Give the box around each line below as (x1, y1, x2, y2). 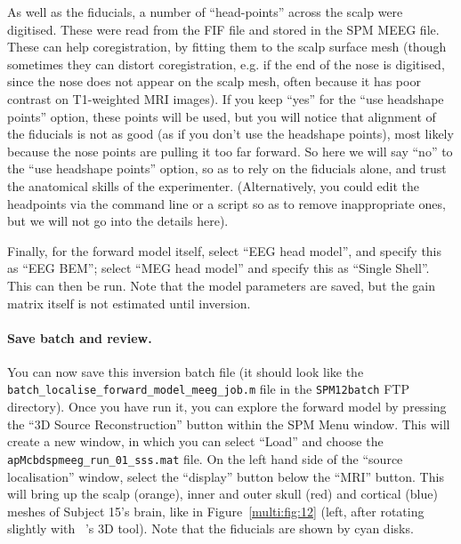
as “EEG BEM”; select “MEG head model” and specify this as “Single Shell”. (7, 259, 430, 277)
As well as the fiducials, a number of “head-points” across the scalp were (7, 3, 403, 20)
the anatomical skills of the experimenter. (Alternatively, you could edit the (7, 176, 420, 195)
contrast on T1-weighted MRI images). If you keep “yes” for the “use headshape (7, 89, 444, 108)
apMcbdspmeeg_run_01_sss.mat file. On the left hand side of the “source (7, 449, 403, 468)
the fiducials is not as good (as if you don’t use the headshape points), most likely (7, 124, 454, 143)
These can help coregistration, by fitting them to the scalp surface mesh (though (7, 37, 447, 56)
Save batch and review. (7, 328, 152, 347)
